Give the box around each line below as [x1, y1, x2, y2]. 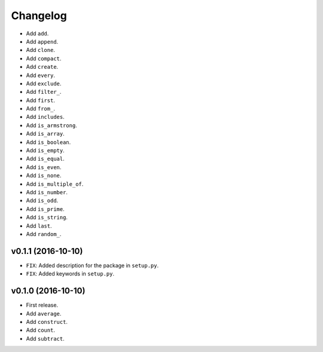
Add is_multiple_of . [26, 180, 84, 188]
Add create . [26, 63, 59, 71]
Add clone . [26, 47, 55, 54]
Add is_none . [26, 172, 62, 179]
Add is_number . [26, 188, 68, 195]
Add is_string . [26, 214, 68, 221]
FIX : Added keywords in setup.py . [26, 270, 115, 277]
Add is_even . [26, 163, 62, 170]
